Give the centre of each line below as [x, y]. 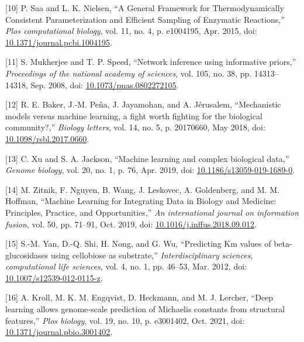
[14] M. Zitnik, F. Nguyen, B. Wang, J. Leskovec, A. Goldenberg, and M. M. [142, 189]
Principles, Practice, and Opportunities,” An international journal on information [152, 212]
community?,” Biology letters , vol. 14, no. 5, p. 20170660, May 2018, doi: [135, 127]
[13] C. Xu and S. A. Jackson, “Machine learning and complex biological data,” [147, 158]
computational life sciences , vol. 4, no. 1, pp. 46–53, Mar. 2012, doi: [126, 266]
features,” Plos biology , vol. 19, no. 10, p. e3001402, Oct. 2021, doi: [125, 320]
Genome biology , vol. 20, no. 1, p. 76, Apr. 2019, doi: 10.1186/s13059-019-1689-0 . [150, 170]
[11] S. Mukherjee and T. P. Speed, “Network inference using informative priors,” [151, 62]
